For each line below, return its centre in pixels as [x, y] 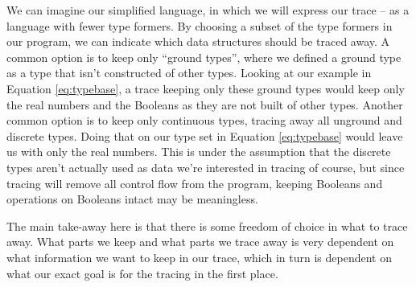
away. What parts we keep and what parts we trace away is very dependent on [200, 242]
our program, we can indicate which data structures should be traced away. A [198, 41]
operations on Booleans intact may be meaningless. [132, 199]
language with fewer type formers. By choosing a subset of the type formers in [200, 25]
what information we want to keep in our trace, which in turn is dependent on [199, 257]
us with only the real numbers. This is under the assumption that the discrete [199, 152]
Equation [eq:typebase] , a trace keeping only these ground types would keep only [206, 88]
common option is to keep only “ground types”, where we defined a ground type [204, 57]
